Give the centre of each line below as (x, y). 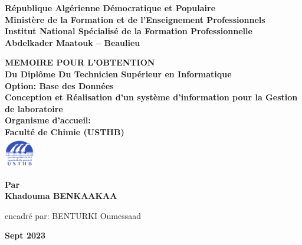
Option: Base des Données (59, 85)
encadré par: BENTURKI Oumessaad (73, 215)
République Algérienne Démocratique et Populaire (110, 8)
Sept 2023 (25, 235)
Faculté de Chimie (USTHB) (65, 131)
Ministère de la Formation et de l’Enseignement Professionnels (135, 19)
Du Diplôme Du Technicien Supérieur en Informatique (118, 73)
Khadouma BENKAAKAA (61, 196)
